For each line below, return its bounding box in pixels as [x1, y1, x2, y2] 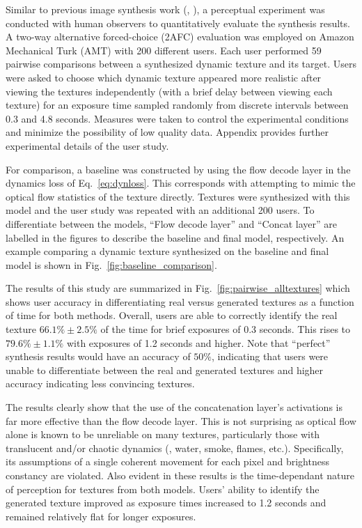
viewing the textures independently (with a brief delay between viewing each [6, 84, 333, 98]
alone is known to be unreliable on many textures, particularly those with [6, 427, 320, 442]
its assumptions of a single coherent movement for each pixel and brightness [6, 454, 329, 469]
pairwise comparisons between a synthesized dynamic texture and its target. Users [6, 56, 356, 71]
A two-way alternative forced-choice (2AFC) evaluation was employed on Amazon [6, 29, 354, 44]
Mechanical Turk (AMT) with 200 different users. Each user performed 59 [6, 42, 322, 57]
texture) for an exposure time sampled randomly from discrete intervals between [6, 98, 349, 112]
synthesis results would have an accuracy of [6, 349, 191, 364]
